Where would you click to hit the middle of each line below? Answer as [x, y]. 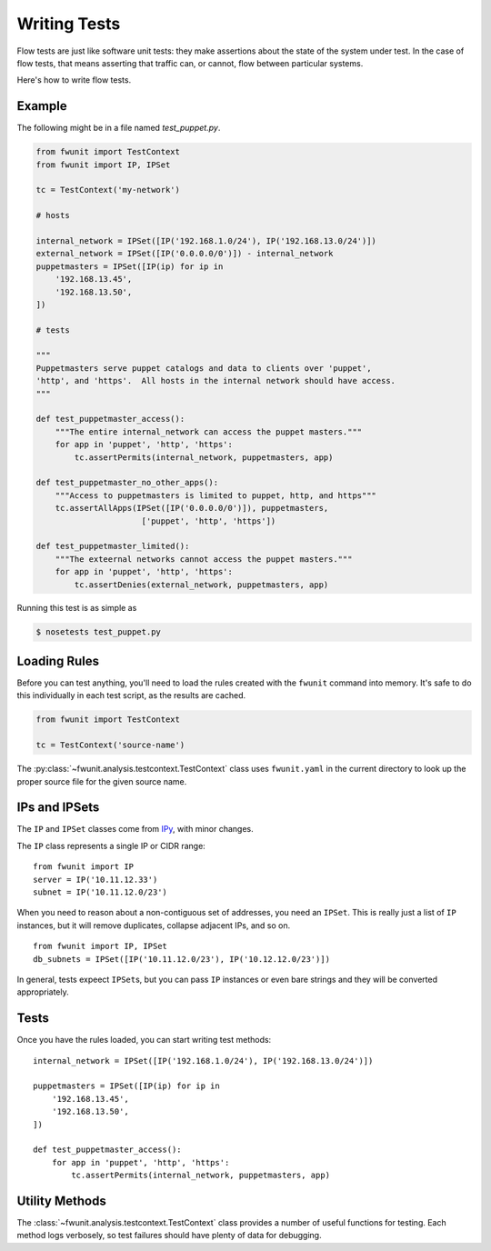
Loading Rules [58, 661]
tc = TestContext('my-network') [108, 190]
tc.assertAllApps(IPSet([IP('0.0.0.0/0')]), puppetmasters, [192, 508]
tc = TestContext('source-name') [110, 745]
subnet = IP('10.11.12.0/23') [100, 892]
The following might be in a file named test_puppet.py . [119, 128]
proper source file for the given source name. [102, 781]
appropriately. [43, 992]
